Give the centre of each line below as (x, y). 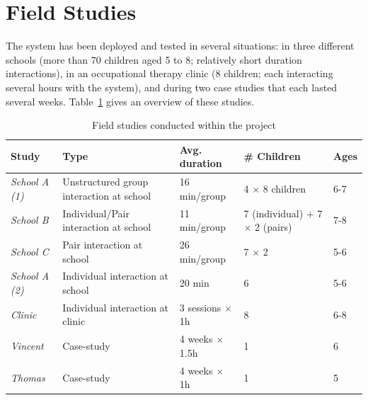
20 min (194, 283)
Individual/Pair (96, 213)
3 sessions (200, 307)
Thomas (28, 377)
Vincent (27, 346)
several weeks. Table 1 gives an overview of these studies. (130, 101)
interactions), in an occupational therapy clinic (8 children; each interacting (169, 73)
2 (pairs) (274, 227)
